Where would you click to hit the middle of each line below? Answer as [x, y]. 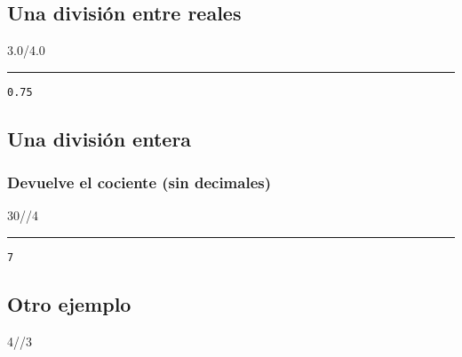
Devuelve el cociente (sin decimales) [139, 182]
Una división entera [100, 138]
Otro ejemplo [69, 304]
